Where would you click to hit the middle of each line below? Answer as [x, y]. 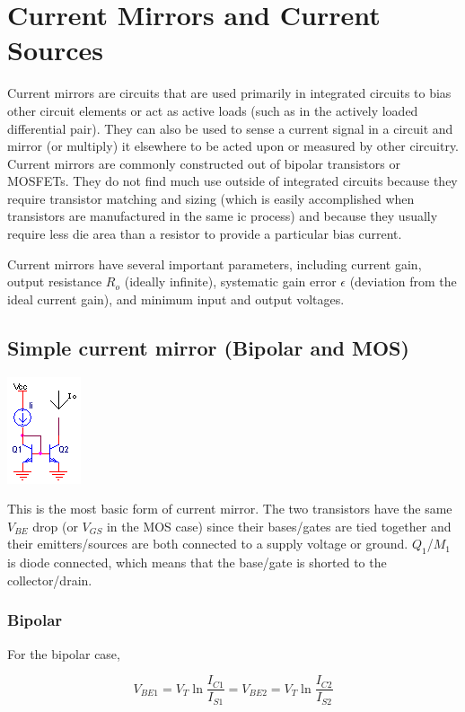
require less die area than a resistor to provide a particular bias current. [205, 234]
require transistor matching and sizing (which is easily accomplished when [211, 198]
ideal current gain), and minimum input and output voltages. [176, 299]
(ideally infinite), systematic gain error [230, 281]
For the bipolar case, [64, 653]
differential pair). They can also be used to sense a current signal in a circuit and [230, 128]
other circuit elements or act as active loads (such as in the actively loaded [213, 110]
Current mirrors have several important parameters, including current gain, [215, 264]
